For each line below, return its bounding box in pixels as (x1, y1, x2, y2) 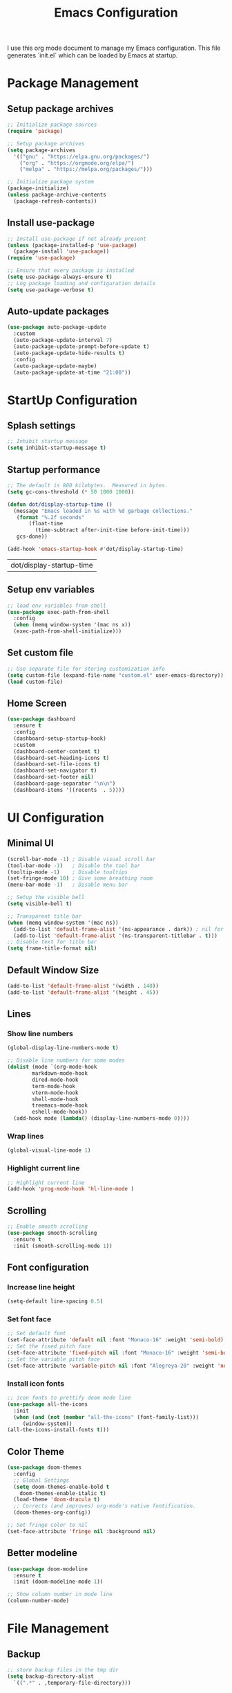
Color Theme (7, 1445, 64, 1458)
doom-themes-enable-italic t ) (19, 1490, 107, 1496)
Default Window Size (7, 964, 99, 976)
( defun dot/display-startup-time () (7, 500, 113, 508)
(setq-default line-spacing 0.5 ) (7, 1298, 104, 1305)
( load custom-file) (7, 678, 64, 685)
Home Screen (7, 697, 67, 709)
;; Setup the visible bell (7, 894, 85, 901)
